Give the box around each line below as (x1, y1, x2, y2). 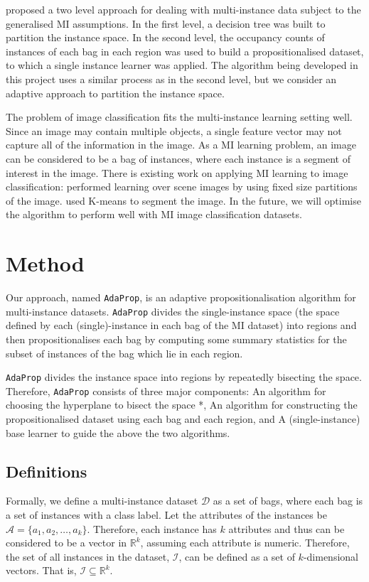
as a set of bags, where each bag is (213, 493, 363, 508)
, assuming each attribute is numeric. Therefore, (140, 535, 350, 550)
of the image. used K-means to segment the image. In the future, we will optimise (6, 193, 361, 208)
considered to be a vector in (6, 535, 127, 550)
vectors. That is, (6, 563, 77, 578)
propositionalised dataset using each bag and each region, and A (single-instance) (6, 411, 360, 426)
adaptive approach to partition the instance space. (6, 85, 225, 100)
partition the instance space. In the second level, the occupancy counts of (6, 30, 325, 45)
